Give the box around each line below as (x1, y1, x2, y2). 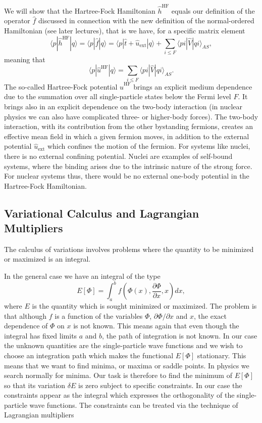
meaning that (4, 54, 45, 64)
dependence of (4, 320, 48, 331)
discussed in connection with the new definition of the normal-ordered (38, 15, 254, 26)
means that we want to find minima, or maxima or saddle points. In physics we (4, 360, 249, 370)
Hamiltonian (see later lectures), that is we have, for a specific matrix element (4, 25, 245, 35)
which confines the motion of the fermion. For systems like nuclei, (47, 141, 250, 151)
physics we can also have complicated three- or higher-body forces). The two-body (4, 111, 258, 121)
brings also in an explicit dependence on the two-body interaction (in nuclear (4, 101, 243, 111)
